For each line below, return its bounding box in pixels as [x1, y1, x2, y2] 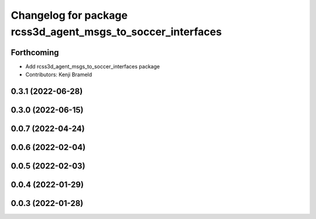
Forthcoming [11, 47, 59, 57]
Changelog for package [11, 9, 128, 22]
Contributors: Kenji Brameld [25, 71, 92, 78]
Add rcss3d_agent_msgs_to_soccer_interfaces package [25, 63, 160, 70]
